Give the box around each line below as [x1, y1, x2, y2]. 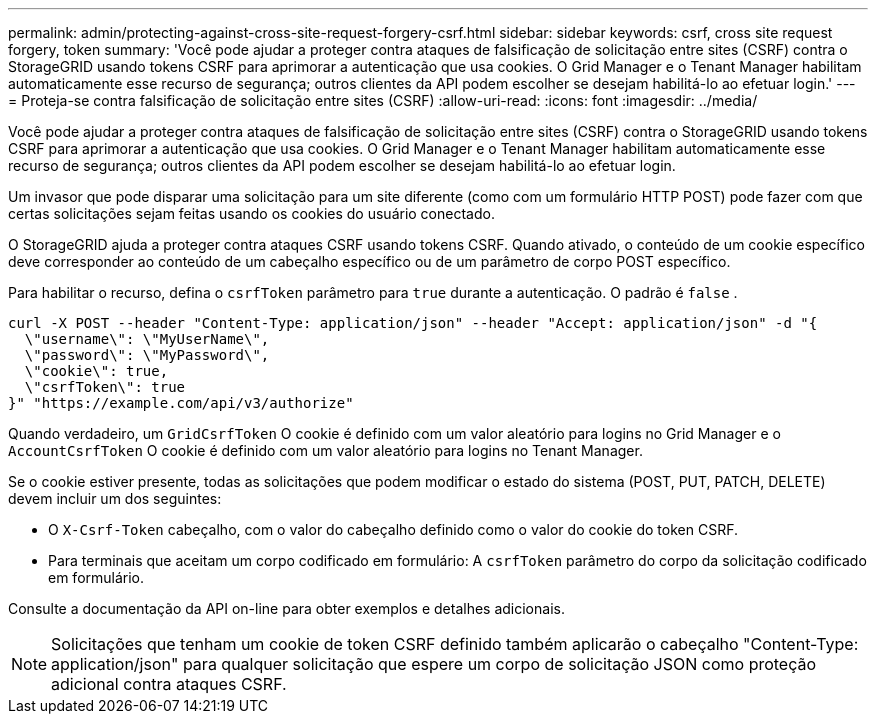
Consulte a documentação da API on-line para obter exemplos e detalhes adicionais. [8, 600, 565, 617]
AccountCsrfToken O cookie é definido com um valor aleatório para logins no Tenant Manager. [8, 442, 643, 459]
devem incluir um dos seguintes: [8, 490, 222, 507]
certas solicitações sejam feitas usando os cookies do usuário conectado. [8, 205, 495, 222]
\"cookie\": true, [24, 363, 169, 379]
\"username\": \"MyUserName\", [24, 331, 270, 347]
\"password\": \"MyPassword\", [24, 347, 270, 363]
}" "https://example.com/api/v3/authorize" [8, 395, 354, 411]
